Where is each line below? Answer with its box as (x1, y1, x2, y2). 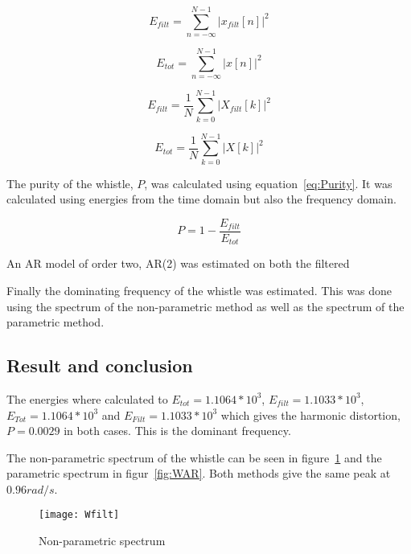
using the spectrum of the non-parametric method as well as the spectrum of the (6, 298, 405, 314)
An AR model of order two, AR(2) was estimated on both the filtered (6, 255, 350, 272)
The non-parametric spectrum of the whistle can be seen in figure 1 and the (6, 449, 382, 466)
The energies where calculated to (6, 390, 168, 407)
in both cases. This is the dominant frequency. (64, 422, 291, 439)
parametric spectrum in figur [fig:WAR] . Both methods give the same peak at (6, 465, 391, 482)
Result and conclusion (6, 353, 193, 378)
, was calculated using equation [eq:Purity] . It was (144, 174, 393, 191)
